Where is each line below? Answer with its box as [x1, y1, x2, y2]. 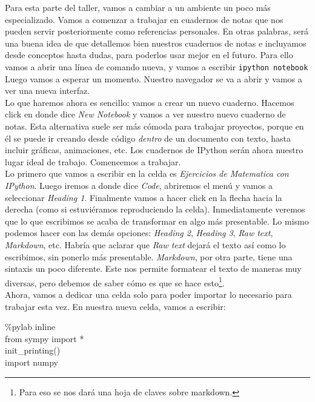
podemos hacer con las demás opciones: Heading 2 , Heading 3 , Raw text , [5, 226, 273, 239]
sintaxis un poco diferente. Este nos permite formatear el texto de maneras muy [5, 262, 302, 275]
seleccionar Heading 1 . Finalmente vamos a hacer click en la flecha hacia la [5, 191, 282, 203]
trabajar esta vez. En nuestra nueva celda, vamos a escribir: [5, 300, 226, 312]
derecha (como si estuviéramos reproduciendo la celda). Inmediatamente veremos [5, 203, 305, 216]
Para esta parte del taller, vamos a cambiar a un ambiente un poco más [5, 1, 271, 13]
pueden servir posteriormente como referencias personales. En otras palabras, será [5, 25, 308, 38]
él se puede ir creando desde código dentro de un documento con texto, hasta [5, 131, 291, 144]
